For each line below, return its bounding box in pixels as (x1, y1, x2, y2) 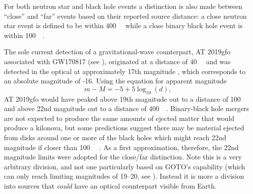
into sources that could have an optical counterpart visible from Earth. (4, 180, 217, 191)
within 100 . (4, 30, 45, 40)
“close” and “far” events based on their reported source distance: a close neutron (4, 10, 247, 21)
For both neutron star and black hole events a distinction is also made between (4, 1, 243, 11)
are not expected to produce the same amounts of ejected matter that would (4, 113, 235, 123)
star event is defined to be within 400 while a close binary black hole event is (4, 20, 243, 31)
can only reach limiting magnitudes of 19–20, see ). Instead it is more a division (4, 171, 244, 181)
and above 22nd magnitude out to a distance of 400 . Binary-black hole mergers (4, 103, 249, 114)
